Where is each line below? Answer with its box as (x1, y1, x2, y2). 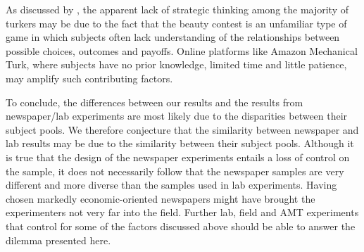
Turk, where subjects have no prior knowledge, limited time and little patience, (6, 57, 347, 72)
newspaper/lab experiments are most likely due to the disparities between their (6, 108, 348, 123)
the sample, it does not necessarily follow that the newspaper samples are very (6, 163, 344, 178)
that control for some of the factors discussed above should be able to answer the (6, 218, 356, 233)
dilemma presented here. (6, 232, 111, 247)
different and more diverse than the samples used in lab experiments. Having (6, 177, 337, 192)
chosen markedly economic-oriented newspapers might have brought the (6, 191, 315, 206)
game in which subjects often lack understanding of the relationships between (6, 30, 340, 44)
